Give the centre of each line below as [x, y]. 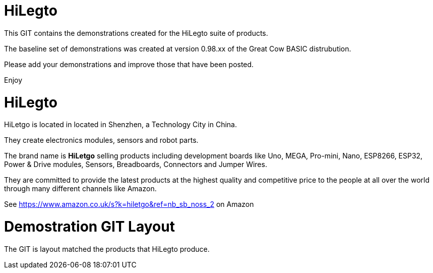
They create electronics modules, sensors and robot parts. [101, 140]
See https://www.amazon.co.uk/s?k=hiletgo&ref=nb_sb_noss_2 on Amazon [129, 204]
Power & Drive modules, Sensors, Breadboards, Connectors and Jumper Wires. [136, 165]
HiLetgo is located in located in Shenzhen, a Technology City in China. [121, 125]
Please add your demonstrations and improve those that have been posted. [129, 64]
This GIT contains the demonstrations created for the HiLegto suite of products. [136, 33]
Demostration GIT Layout [89, 227]
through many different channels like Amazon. [80, 189]
